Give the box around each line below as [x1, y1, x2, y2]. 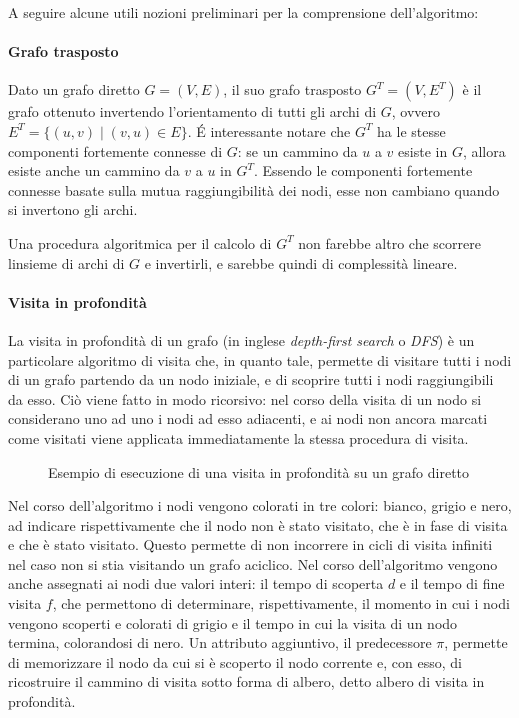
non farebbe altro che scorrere [298, 232, 481, 253]
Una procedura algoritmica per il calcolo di [8, 232, 272, 253]
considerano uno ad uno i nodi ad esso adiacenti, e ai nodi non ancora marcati [8, 408, 488, 429]
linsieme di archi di [8, 252, 125, 273]
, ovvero [391, 101, 441, 122]
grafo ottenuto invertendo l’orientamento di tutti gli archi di [8, 101, 377, 122]
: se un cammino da [237, 140, 358, 161]
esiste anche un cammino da [8, 160, 180, 181]
